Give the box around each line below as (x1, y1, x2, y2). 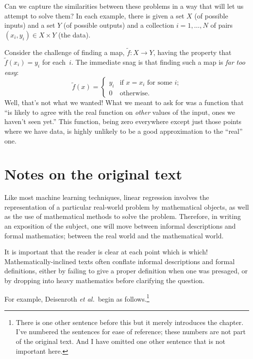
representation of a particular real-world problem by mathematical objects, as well (4, 201, 249, 212)
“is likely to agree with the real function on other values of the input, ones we (4, 107, 235, 117)
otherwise (119, 90, 148, 97)
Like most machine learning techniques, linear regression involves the (4, 192, 209, 202)
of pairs (210, 20, 233, 30)
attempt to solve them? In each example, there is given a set (4, 10, 185, 20)
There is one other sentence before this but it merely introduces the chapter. (16, 317, 244, 327)
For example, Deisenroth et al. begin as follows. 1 (4, 292, 150, 304)
